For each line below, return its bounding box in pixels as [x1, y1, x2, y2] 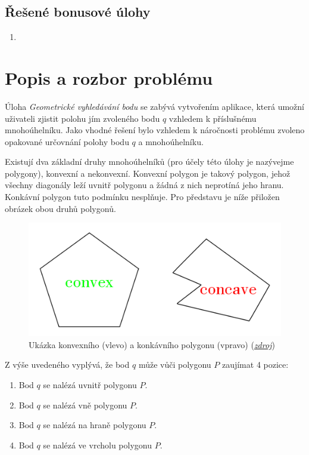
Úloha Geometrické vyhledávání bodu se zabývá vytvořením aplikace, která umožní [5, 100, 305, 112]
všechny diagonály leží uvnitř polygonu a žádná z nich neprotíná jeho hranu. [5, 179, 284, 191]
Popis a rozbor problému [5, 65, 213, 90]
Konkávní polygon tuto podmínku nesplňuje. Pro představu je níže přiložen [5, 190, 280, 203]
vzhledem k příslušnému [168, 112, 257, 124]
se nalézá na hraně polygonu [43, 419, 146, 431]
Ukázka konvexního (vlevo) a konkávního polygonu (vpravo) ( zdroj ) [29, 338, 275, 351]
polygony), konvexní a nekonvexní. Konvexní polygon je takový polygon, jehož [5, 167, 291, 179]
